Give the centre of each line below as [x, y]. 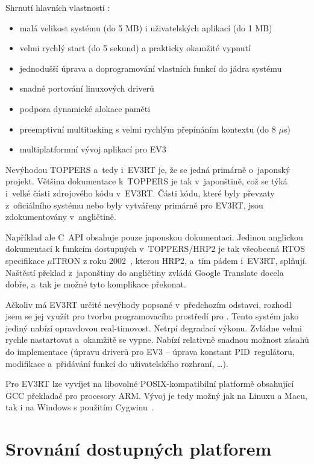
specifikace [25, 260]
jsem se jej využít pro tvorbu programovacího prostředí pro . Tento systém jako [152, 316]
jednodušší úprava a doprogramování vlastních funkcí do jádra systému [151, 68]
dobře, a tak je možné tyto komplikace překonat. [96, 284]
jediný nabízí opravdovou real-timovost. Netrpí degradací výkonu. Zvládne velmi [154, 328]
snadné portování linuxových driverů [87, 88]
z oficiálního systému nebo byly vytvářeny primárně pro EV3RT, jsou [134, 205]
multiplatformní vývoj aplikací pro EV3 [93, 149]
